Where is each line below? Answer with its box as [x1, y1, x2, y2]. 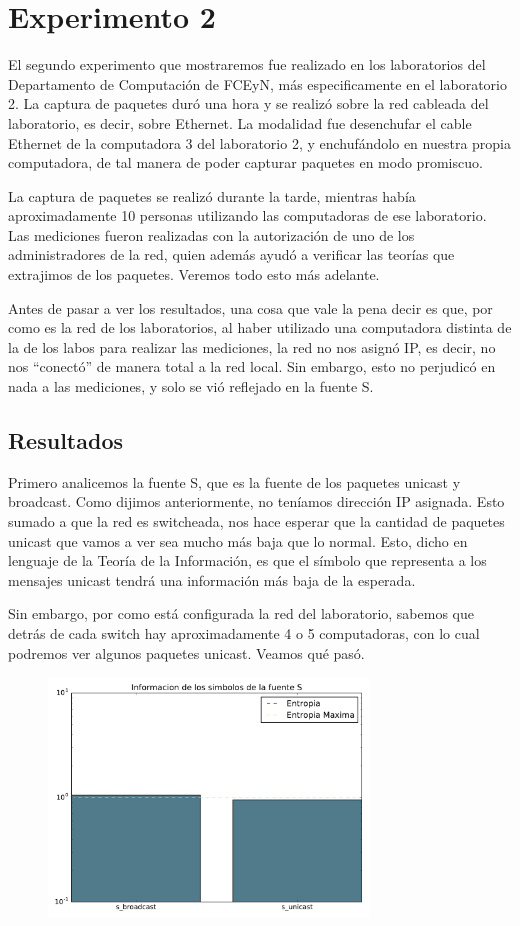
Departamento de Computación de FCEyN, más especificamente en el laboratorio [8, 73, 507, 94]
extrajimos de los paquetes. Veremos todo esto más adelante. [8, 264, 380, 285]
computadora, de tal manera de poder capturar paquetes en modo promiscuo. [8, 152, 483, 173]
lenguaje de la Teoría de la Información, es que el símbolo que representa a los [8, 550, 487, 571]
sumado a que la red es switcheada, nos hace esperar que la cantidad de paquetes [8, 511, 505, 532]
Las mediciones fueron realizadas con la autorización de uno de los [8, 224, 415, 245]
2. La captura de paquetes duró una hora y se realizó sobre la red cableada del [8, 93, 489, 114]
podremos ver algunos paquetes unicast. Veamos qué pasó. [8, 642, 365, 663]
